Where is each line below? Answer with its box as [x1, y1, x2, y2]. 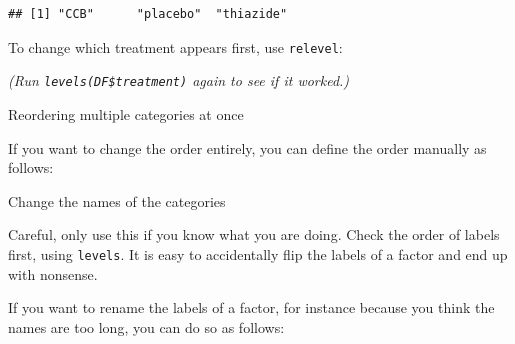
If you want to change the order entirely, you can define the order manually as [8, 137, 487, 158]
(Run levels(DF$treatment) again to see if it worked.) [8, 70, 350, 91]
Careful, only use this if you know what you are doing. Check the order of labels [8, 224, 500, 245]
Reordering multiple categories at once [8, 103, 244, 124]
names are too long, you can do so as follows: [8, 316, 285, 337]
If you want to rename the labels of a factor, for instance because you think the [8, 297, 495, 318]
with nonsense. [8, 263, 98, 284]
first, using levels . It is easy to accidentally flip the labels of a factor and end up [8, 243, 508, 264]
